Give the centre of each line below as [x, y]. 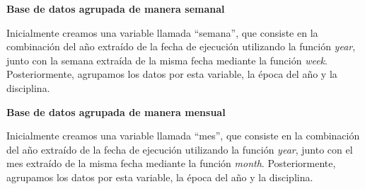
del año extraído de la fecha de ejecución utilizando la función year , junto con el [180, 149]
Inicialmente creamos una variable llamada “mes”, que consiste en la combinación [183, 136]
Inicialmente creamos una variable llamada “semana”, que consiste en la [162, 32]
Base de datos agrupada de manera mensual [116, 111]
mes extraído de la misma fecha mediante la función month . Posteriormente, [171, 163]
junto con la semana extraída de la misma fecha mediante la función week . [167, 60]
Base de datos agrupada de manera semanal [116, 8]
